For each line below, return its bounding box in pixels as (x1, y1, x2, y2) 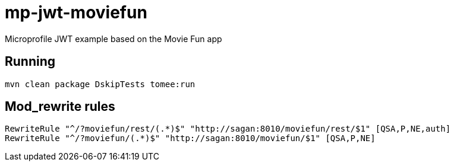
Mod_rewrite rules (5, 99, 115, 114)
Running (5, 54, 56, 69)
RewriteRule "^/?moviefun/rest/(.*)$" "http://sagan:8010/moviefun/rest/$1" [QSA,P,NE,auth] (5, 124, 451, 134)
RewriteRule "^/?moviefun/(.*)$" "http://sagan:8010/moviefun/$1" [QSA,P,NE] (5, 133, 376, 143)
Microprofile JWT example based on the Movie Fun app (5, 33, 222, 44)
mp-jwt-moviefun (5, 2, 147, 23)
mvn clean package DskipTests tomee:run (5, 79, 196, 89)
